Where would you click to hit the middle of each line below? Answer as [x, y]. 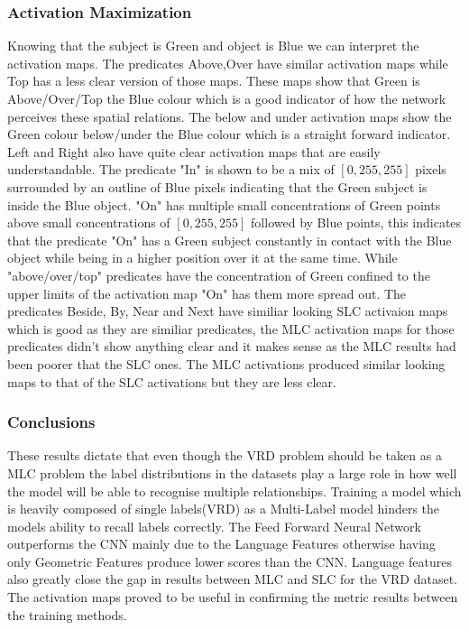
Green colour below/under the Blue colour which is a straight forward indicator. [229, 134]
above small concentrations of [89, 222]
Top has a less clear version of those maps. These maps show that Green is [214, 81]
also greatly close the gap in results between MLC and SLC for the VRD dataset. [233, 579]
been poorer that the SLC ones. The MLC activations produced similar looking [226, 363]
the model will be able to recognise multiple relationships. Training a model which [234, 491]
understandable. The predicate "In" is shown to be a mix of [171, 169]
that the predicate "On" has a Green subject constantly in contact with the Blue [230, 240]
